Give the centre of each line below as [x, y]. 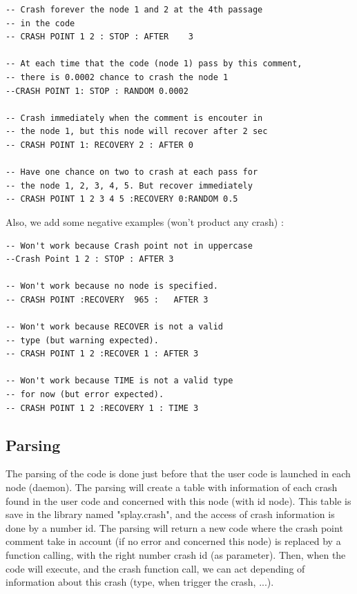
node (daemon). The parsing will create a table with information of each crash [172, 487]
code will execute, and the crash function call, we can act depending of [155, 568]
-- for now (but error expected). [85, 395]
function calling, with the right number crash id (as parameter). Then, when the [176, 554]
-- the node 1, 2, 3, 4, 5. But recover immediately [129, 185]
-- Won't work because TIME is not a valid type [119, 381]
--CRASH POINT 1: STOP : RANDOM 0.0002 [97, 91]
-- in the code [40, 23]
